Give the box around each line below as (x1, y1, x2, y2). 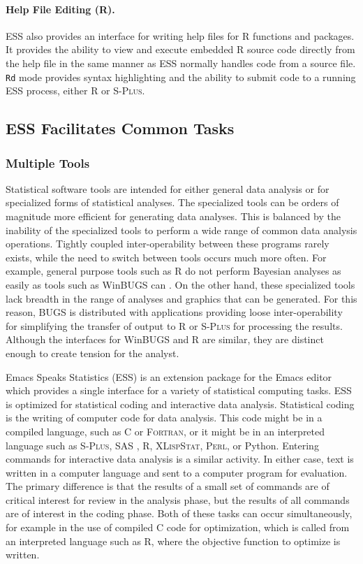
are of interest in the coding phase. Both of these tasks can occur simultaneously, (6, 506, 353, 521)
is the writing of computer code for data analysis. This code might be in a (6, 410, 323, 425)
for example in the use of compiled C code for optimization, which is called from (6, 520, 350, 535)
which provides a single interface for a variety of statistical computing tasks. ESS (6, 383, 352, 398)
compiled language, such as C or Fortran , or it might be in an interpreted (6, 424, 325, 438)
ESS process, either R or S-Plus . (6, 83, 145, 98)
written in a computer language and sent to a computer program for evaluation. (6, 465, 348, 479)
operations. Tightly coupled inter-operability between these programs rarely (6, 236, 329, 251)
